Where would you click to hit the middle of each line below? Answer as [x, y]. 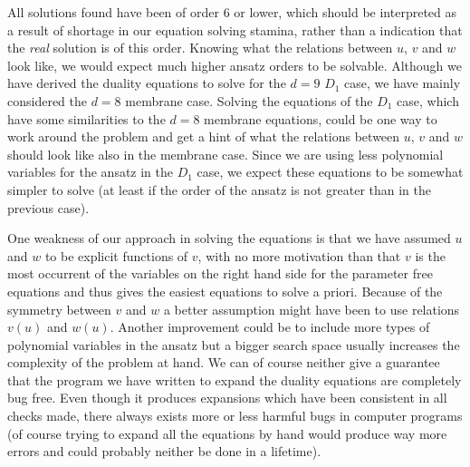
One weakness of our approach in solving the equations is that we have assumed [229, 238]
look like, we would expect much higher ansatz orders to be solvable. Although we [235, 65]
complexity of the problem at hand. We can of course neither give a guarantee [224, 362]
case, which [428, 100]
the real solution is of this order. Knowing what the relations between [200, 48]
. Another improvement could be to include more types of [270, 327]
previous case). [48, 207]
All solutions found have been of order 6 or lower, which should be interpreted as [232, 12]
